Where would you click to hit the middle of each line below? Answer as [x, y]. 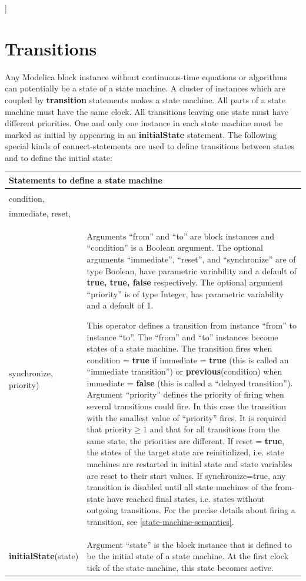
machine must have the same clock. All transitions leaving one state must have [147, 111]
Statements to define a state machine [86, 180]
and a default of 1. [120, 305]
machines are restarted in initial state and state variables [189, 464]
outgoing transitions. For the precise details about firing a [191, 510]
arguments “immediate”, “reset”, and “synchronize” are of [191, 259]
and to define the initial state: [59, 157]
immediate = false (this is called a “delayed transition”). [190, 383]
